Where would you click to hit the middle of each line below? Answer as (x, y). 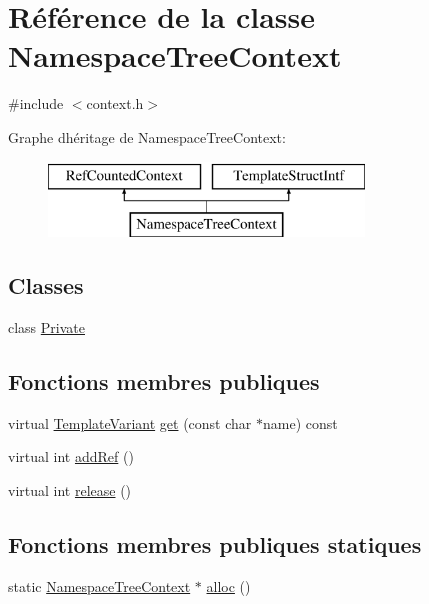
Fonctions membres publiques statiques (215, 543)
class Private (46, 326)
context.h (115, 103)
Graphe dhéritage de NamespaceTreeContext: (147, 136)
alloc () (228, 585)
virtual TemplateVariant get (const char (130, 422)
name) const (300, 422)
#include (36, 103)
